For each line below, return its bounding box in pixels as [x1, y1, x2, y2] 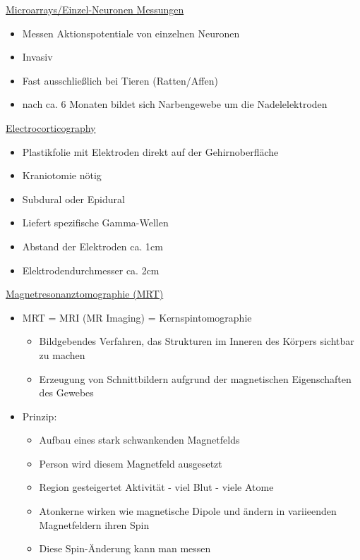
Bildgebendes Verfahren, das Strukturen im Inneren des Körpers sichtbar [39, 334, 354, 348]
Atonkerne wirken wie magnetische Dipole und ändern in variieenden [39, 504, 337, 518]
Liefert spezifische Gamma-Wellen [22, 215, 169, 230]
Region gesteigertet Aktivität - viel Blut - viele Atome [39, 480, 274, 494]
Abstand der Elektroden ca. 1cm [22, 238, 163, 253]
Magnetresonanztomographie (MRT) [6, 286, 164, 301]
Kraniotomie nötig [22, 168, 102, 183]
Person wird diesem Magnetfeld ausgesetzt [39, 456, 222, 470]
